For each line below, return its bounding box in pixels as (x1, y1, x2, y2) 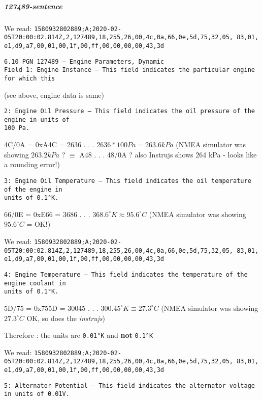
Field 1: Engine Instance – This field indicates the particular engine (4, 66, 255, 74)
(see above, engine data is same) (4, 89, 104, 100)
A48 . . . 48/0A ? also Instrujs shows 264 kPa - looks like (79, 149, 257, 159)
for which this (4, 74, 55, 82)
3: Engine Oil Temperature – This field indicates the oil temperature (4, 177, 251, 184)
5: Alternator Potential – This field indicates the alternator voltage (4, 382, 255, 389)
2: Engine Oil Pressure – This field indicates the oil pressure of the (4, 108, 255, 115)
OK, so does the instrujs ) (26, 312, 106, 323)
